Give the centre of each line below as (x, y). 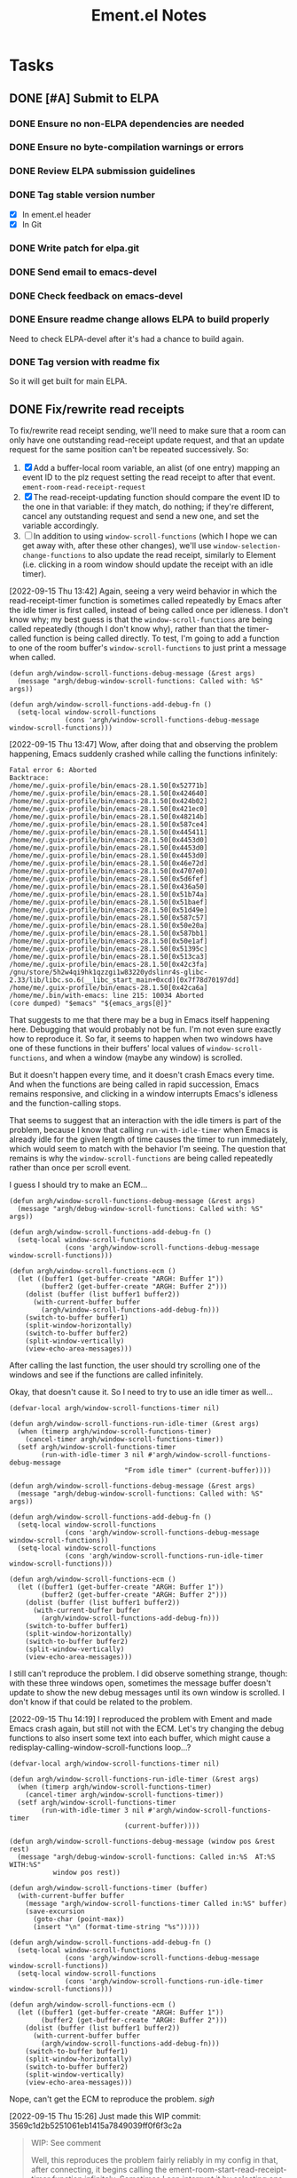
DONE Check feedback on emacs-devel (96, 296)
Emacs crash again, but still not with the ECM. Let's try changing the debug (147, 1728)
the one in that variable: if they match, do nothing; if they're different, (148, 507)
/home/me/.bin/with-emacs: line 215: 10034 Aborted (106, 995)
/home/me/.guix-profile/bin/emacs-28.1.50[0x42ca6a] (109, 987)
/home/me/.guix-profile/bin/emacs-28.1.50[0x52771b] (109, 786)
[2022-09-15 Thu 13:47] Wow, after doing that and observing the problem (144, 744)
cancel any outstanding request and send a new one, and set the (141, 515)
